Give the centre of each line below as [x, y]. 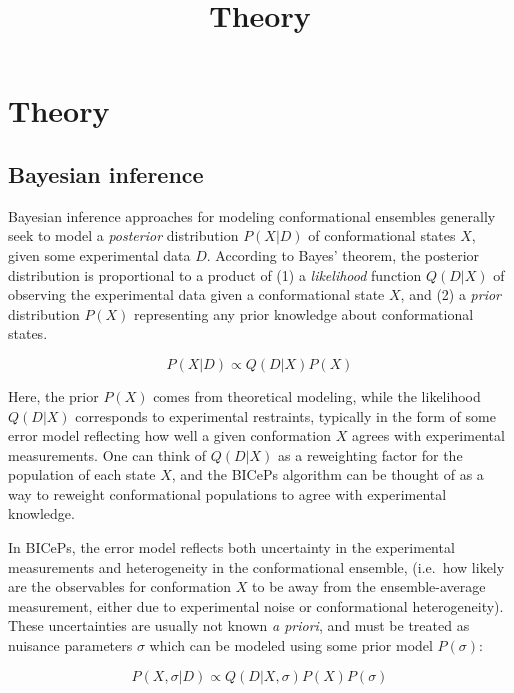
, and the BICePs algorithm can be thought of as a [327, 474]
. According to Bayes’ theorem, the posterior [343, 254]
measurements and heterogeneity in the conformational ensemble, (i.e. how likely [256, 566]
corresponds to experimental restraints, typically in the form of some [285, 415]
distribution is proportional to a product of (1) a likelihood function [215, 274]
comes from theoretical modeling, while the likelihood [317, 395]
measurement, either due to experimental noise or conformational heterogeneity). [256, 605]
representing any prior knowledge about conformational [304, 313]
